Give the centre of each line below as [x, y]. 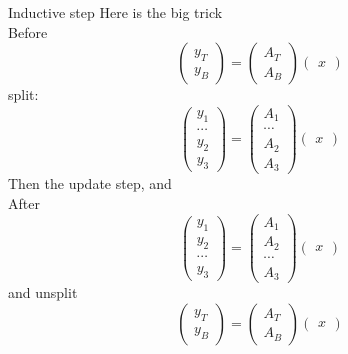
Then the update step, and [90, 183]
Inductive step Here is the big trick [115, 12]
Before [28, 31]
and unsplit [43, 292]
